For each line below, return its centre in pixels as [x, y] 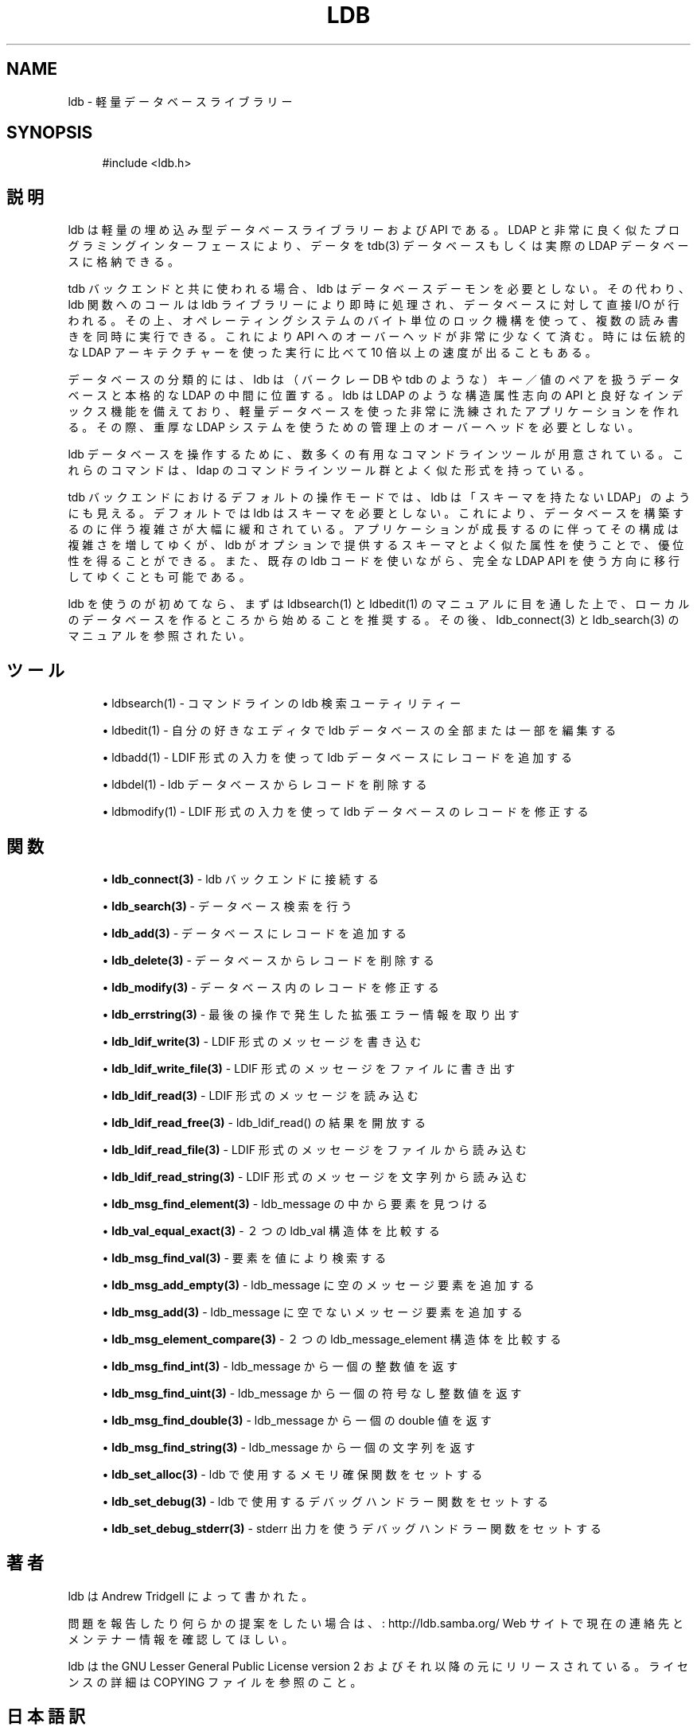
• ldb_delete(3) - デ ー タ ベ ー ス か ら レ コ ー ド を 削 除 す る [268, 960]
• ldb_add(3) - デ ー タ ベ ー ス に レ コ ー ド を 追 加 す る [255, 933]
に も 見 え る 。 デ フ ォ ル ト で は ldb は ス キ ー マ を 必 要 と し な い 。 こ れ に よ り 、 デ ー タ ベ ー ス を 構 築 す [376, 513]
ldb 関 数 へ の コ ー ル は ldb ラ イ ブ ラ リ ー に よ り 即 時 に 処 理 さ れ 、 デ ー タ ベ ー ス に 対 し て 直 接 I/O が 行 [374, 305]
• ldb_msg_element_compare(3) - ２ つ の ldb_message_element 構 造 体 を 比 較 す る [332, 1339]
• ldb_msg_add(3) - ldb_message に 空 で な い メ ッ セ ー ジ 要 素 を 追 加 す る [312, 1312]
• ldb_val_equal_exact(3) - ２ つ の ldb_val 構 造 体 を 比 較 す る [271, 1230]
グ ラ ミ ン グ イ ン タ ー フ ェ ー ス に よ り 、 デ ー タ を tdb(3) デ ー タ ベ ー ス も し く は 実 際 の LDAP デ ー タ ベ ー [378, 246]
